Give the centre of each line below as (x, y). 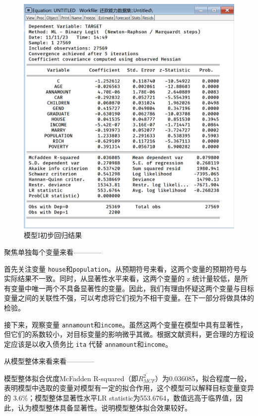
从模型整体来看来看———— (49, 361)
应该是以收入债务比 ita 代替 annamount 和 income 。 (91, 344)
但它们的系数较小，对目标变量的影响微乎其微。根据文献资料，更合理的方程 (126, 334)
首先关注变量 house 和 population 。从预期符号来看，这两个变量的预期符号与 (126, 268)
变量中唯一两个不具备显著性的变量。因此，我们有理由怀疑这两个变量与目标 (132, 288)
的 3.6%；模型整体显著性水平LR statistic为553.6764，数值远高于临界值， (120, 398)
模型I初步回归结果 (53, 235)
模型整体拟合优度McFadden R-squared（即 (71, 378)
